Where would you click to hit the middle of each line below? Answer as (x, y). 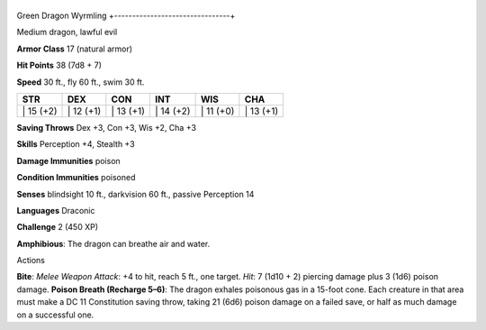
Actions (31, 261)
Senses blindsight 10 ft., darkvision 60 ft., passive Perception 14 (135, 194)
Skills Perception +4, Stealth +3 (76, 144)
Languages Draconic (56, 210)
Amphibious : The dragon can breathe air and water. (113, 243)
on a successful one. (55, 315)
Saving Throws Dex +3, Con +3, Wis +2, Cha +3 (107, 127)
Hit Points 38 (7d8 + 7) (59, 65)
